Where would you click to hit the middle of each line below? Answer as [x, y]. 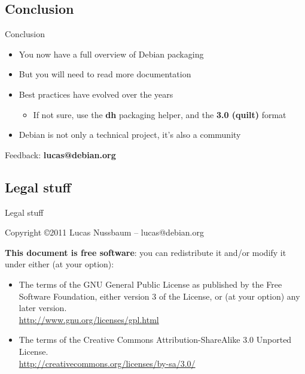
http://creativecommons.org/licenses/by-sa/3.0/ [107, 363]
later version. [43, 308]
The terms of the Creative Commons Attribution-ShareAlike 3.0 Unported [155, 340]
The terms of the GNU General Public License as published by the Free [150, 284]
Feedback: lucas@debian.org [60, 154]
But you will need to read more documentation [105, 74]
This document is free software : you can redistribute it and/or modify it [146, 252]
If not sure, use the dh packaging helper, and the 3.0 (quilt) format [160, 114]
